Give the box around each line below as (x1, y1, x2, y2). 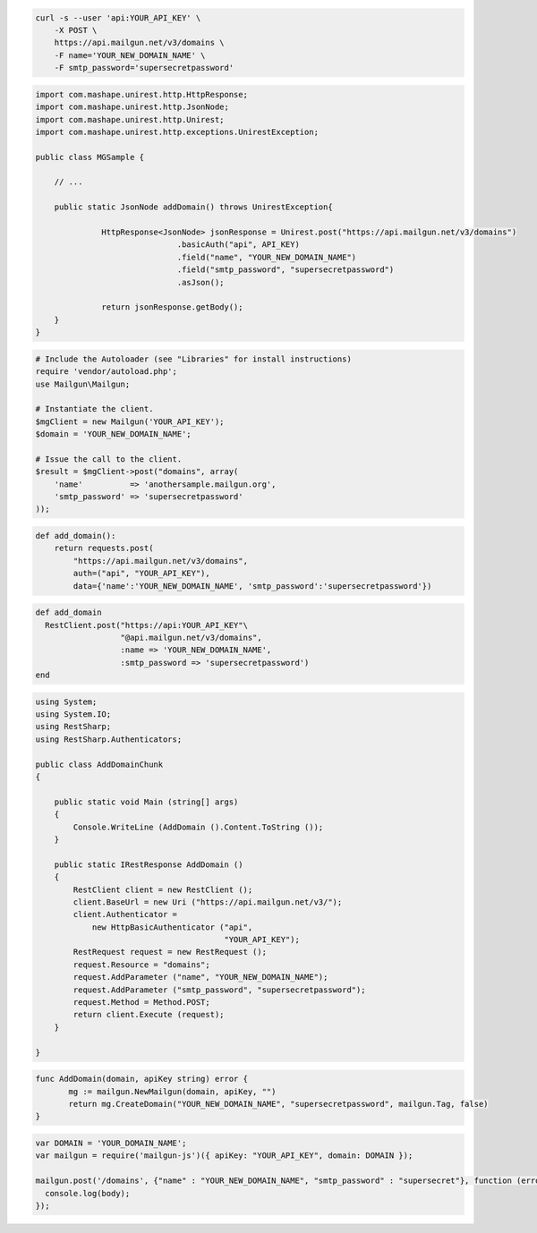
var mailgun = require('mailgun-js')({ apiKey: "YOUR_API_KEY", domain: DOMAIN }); (35, 1151, 413, 1161)
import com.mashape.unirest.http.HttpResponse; (35, 89, 248, 99)
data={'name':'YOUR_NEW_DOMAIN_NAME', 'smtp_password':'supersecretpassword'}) (72, 581, 432, 591)
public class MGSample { (35, 152, 145, 162)
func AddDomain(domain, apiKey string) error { (35, 1074, 248, 1084)
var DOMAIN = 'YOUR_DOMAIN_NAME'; (35, 1137, 187, 1148)
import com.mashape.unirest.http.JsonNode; (35, 102, 230, 112)
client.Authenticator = (72, 909, 178, 920)
